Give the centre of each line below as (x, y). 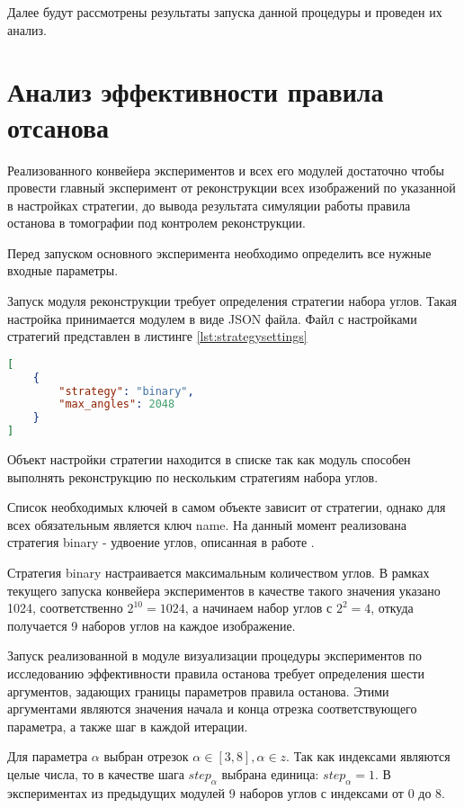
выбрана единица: (270, 774)
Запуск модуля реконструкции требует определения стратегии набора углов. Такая (232, 301)
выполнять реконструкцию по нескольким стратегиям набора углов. (193, 476)
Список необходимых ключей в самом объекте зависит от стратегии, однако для (227, 507)
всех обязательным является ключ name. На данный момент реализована (207, 524)
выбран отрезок (146, 756)
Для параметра (48, 756)
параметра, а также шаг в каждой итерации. (128, 726)
